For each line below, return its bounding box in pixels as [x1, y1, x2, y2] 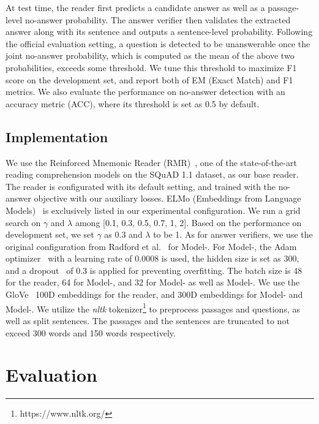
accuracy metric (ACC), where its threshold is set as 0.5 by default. [6, 97, 260, 110]
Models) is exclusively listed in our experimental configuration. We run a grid [6, 203, 301, 216]
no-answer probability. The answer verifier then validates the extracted [24, 13, 291, 26]
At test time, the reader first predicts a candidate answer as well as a [6, 1, 265, 13]
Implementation [6, 127, 108, 146]
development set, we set [6, 228, 94, 241]
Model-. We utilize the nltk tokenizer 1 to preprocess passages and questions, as [6, 300, 300, 315]
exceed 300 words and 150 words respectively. [6, 326, 176, 339]
